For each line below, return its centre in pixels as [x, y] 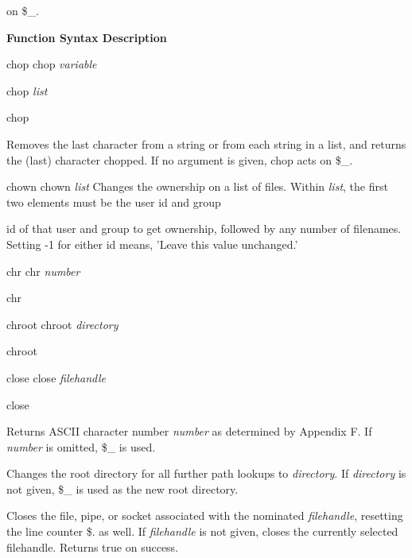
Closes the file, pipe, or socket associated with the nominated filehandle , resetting [205, 515]
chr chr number [43, 271]
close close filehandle [56, 377]
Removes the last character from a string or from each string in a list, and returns [206, 143]
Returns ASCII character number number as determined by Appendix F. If [189, 431]
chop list [27, 90]
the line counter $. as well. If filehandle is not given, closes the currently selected [202, 531]
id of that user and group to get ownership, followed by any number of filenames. [204, 229]
